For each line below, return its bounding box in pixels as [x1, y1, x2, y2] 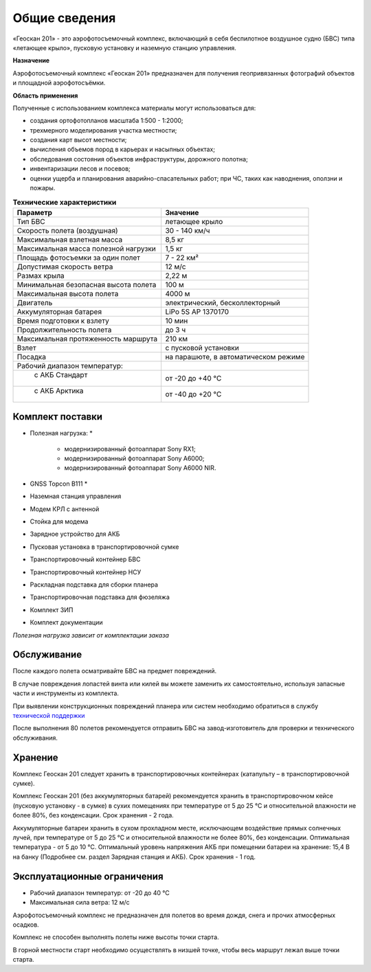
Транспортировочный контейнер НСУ [30, 567, 142, 576]
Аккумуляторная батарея [16, 306, 102, 316]
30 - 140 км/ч [165, 225, 210, 235]
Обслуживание [12, 649, 82, 661]
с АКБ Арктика [34, 385, 84, 395]
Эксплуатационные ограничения [12, 870, 164, 882]
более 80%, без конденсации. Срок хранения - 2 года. [12, 811, 175, 820]
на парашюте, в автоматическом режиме [165, 352, 305, 361]
